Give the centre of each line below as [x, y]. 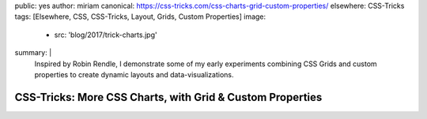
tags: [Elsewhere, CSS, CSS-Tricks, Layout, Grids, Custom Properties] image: [140, 17]
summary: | [33, 53]
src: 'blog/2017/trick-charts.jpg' [106, 35]
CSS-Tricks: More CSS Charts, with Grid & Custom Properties [168, 97]
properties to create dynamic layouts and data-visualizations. [134, 74]
